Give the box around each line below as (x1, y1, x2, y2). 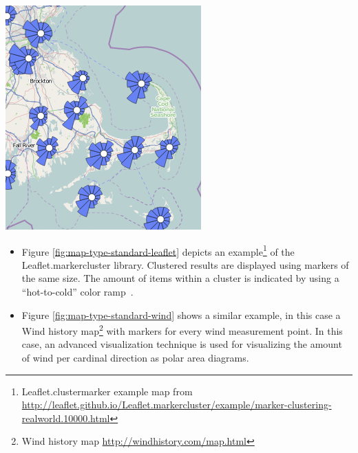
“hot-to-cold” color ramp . (21, 285, 134, 299)
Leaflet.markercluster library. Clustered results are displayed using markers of (21, 257, 349, 272)
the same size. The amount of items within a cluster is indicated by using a (21, 271, 339, 285)
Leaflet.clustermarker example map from (21, 384, 193, 398)
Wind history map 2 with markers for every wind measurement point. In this (21, 322, 343, 338)
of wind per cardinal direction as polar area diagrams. (21, 351, 249, 365)
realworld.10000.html (21, 410, 110, 425)
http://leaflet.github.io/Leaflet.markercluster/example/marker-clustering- (21, 397, 332, 412)
